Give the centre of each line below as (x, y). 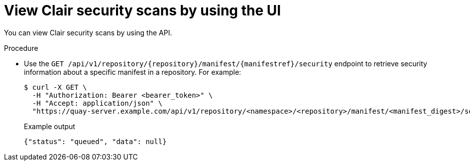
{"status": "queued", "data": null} (95, 141)
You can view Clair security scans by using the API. (88, 32)
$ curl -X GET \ (56, 87)
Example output (50, 126)
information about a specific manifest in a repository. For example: (133, 72)
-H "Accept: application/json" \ (97, 103)
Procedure (21, 48)
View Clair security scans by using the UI (143, 10)
